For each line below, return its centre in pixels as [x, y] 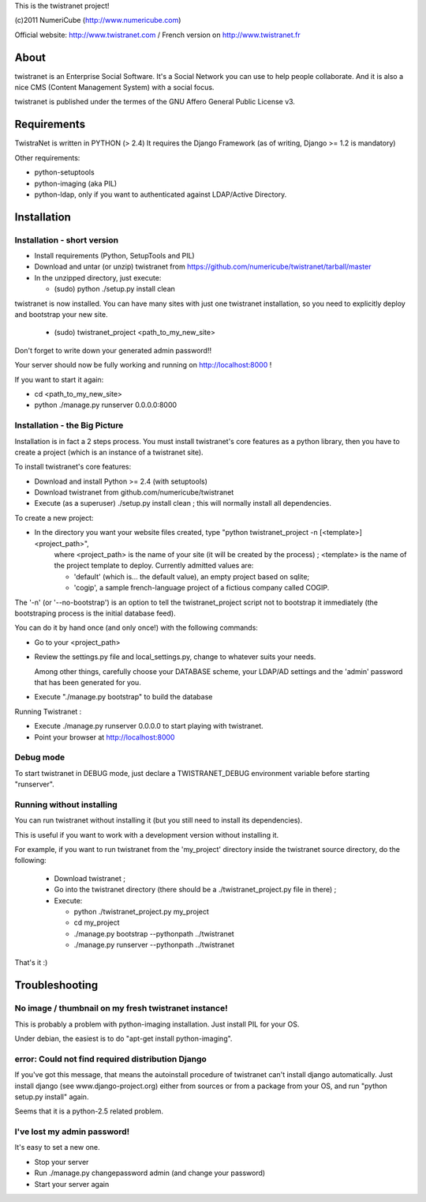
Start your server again [72, 1184]
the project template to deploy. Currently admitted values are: [154, 566]
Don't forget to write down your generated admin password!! [113, 350]
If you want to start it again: [59, 379]
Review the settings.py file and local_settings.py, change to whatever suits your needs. [175, 657]
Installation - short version [66, 239]
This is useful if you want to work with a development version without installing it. [147, 835]
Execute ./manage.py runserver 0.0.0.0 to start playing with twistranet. [149, 726]
